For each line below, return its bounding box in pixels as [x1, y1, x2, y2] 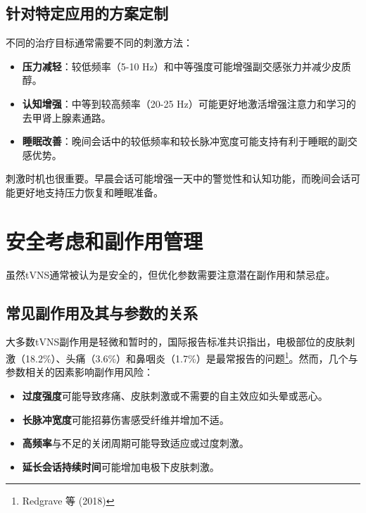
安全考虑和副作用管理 [6, 226, 203, 255]
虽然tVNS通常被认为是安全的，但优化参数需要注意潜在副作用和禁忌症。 [6, 267, 336, 281]
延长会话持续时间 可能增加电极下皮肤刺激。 [22, 459, 220, 474]
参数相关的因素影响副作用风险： [6, 365, 153, 379]
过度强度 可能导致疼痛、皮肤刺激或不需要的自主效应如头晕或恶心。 [22, 388, 328, 403]
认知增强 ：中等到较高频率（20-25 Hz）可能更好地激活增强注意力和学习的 [22, 96, 356, 110]
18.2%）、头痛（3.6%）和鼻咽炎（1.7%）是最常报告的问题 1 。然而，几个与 [25, 349, 358, 365]
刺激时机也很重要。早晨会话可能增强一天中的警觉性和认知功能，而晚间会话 [6, 171, 351, 186]
